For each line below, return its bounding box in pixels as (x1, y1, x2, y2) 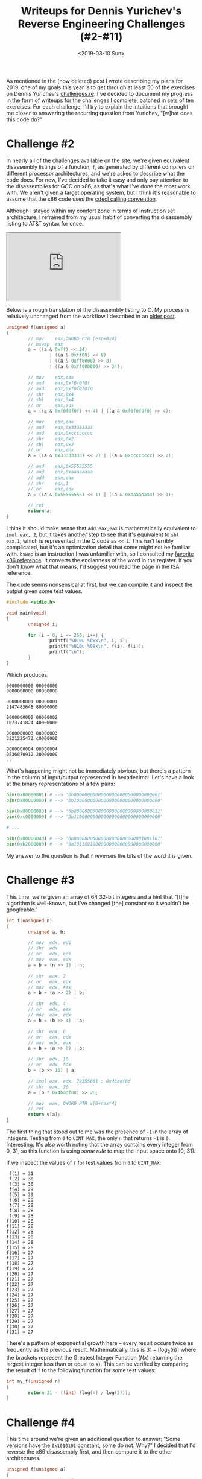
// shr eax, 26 (28, 1084, 69, 1090)
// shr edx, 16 (28, 1056, 69, 1062)
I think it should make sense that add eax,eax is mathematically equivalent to (6, 525, 196, 531)
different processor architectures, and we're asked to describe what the (6, 169, 185, 177)
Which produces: (6, 671, 49, 678)
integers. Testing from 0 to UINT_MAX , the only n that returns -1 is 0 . (6, 1135, 171, 1142)
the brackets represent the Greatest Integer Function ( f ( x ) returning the (6, 1354, 183, 1361)
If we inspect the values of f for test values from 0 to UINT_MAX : (6, 1159, 162, 1167)
